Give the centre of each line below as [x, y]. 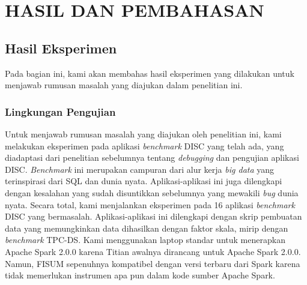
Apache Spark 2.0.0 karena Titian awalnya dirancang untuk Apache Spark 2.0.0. [153, 251]
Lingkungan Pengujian [60, 111]
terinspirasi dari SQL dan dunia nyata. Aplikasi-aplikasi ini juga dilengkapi [144, 181]
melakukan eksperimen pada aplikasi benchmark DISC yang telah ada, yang [144, 145]
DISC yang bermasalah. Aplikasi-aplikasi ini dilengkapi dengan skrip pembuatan [153, 216]
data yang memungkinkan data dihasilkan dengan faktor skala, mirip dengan [147, 228]
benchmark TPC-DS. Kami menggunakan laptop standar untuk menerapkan [145, 240]
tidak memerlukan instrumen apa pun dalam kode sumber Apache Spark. [140, 275]
